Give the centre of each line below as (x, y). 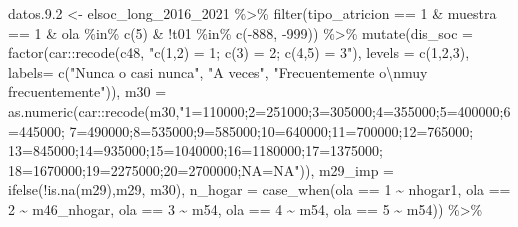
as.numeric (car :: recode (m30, (94, 110)
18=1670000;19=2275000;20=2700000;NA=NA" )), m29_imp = (201, 169)
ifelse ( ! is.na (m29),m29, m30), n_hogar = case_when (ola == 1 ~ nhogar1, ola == (259, 189)
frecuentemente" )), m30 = (87, 91)
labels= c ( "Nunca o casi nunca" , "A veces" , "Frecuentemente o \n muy (218, 71)
